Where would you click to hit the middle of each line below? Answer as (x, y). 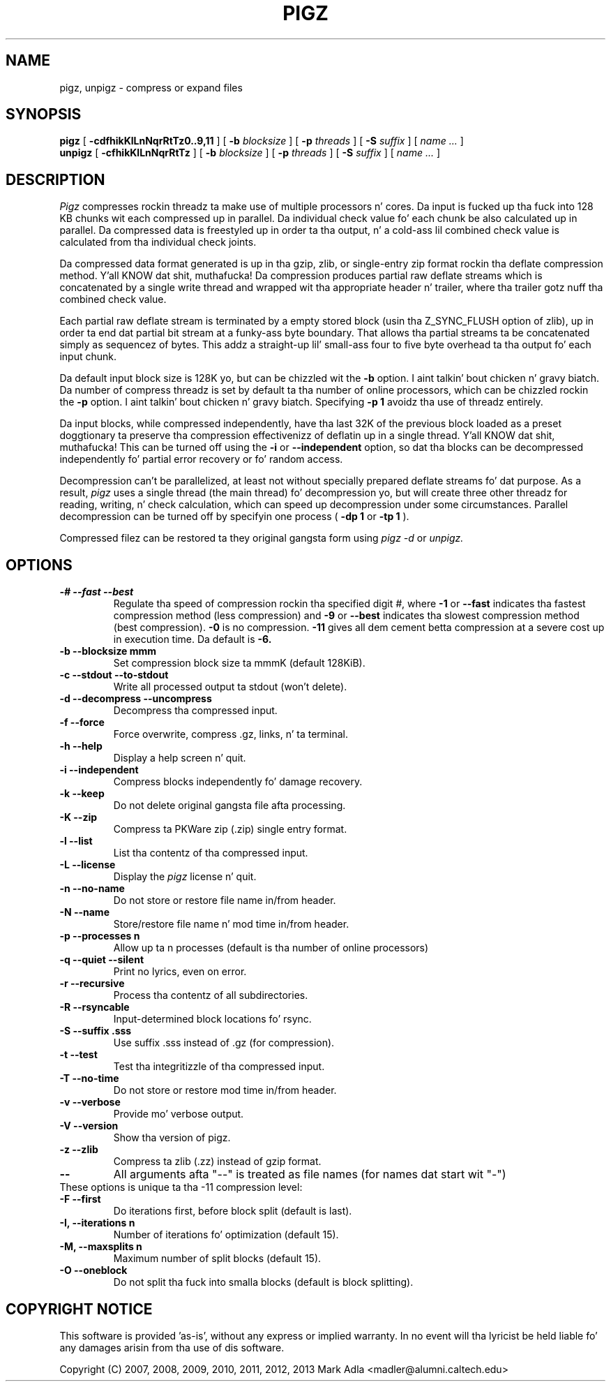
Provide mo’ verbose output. (179, 1114)
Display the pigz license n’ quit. (185, 877)
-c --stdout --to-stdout (114, 675)
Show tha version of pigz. (172, 1138)
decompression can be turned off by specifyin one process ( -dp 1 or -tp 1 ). (234, 517)
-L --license (88, 865)
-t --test (78, 1055)
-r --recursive (92, 984)
